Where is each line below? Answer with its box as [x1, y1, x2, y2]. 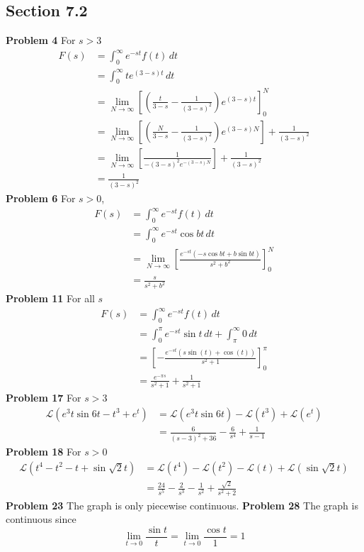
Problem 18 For [6, 444, 81, 459]
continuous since [6, 512, 76, 526]
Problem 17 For [6, 390, 81, 405]
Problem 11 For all [6, 291, 95, 306]
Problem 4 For [6, 33, 76, 48]
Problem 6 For [6, 191, 76, 206]
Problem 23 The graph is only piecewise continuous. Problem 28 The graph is [6, 497, 358, 512]
